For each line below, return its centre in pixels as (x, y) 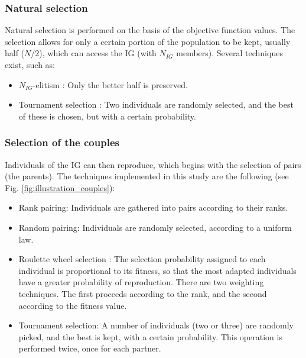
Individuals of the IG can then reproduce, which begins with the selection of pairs (153, 164)
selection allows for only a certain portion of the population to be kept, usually (148, 41)
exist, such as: (30, 64)
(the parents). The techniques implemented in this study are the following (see (147, 176)
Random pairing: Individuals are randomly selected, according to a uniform (155, 227)
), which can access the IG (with (98, 53)
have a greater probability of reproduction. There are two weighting (141, 282)
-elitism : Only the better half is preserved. (110, 84)
